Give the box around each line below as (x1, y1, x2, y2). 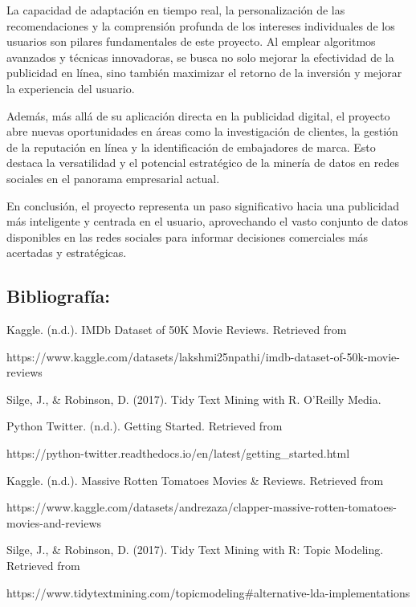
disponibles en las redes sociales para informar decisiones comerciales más (6, 228, 369, 245)
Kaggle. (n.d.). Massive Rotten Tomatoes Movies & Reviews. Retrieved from (6, 471, 384, 488)
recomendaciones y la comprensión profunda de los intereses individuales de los (6, 17, 395, 34)
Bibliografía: (6, 283, 111, 308)
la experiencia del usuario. (6, 79, 135, 96)
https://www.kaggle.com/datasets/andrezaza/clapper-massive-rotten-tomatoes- (6, 499, 397, 515)
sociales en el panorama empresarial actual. (6, 169, 220, 186)
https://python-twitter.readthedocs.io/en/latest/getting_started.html (6, 445, 350, 462)
